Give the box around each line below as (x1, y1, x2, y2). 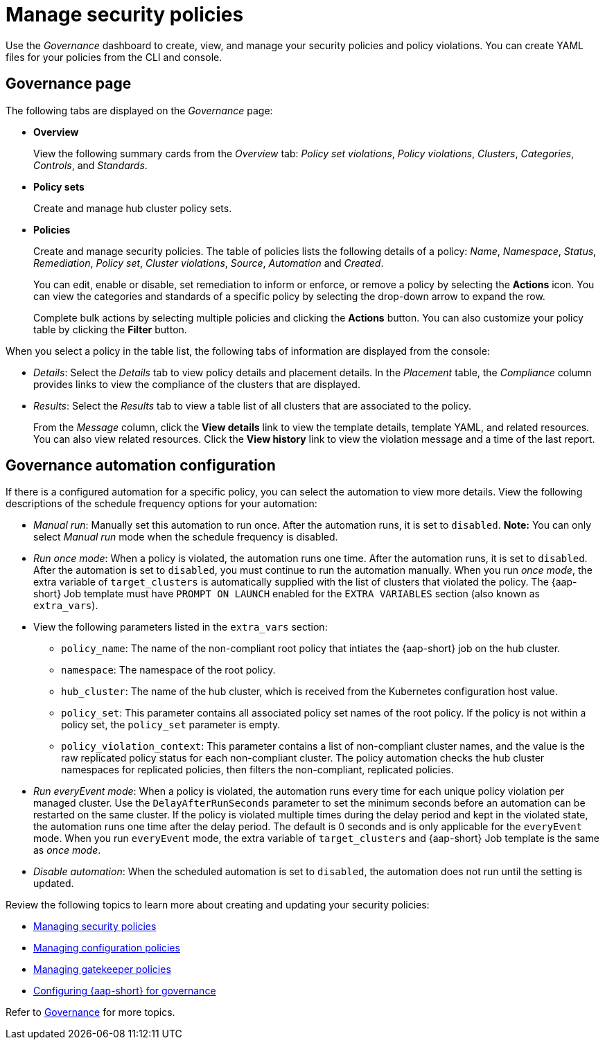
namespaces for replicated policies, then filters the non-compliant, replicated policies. (61, 764, 454, 776)
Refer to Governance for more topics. (6, 1006, 175, 1019)
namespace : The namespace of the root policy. (61, 664, 276, 676)
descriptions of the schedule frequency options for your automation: (6, 498, 317, 510)
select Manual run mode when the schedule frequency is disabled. (33, 531, 338, 543)
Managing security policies (33, 920, 157, 933)
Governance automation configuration (6, 457, 276, 475)
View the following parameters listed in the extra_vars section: (33, 621, 328, 633)
